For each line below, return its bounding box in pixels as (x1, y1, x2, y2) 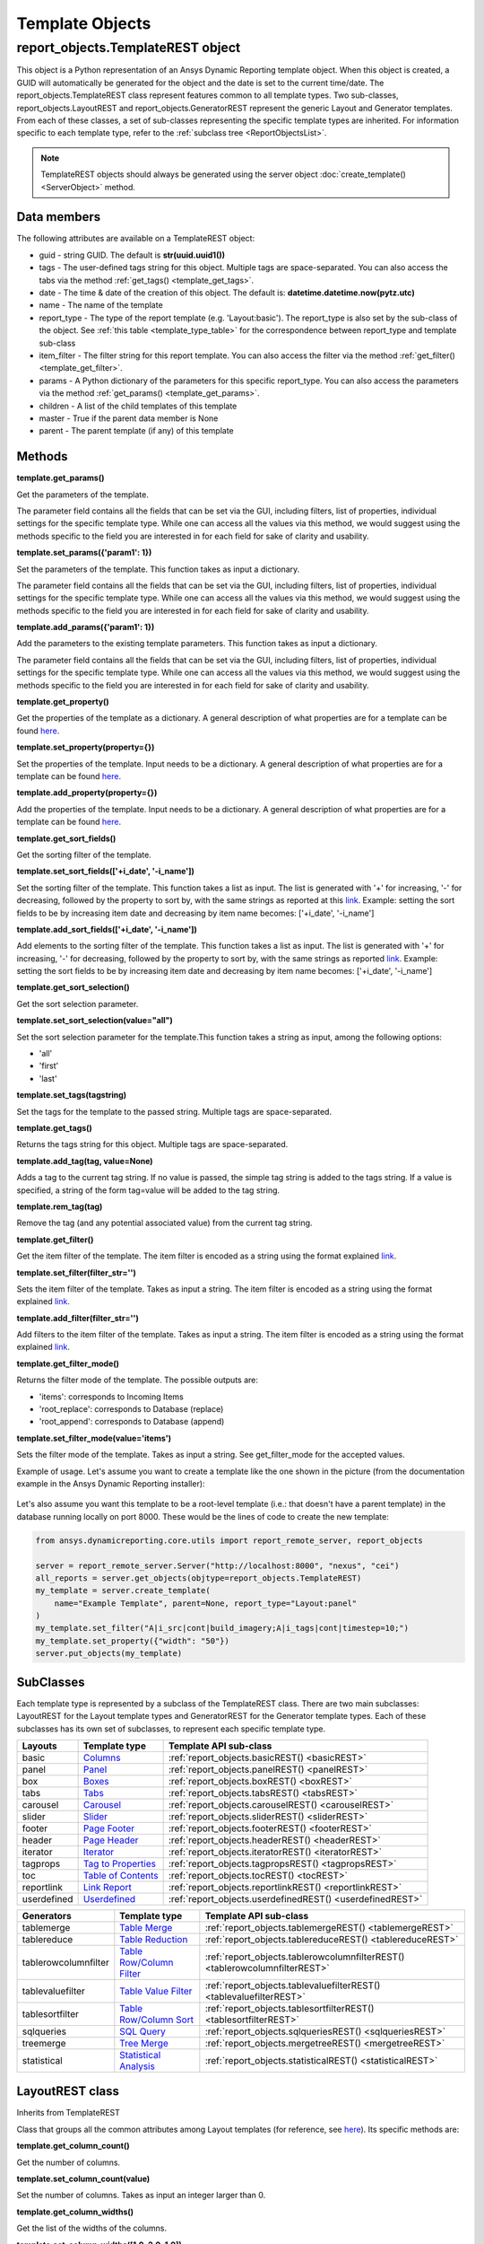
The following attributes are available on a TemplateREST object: (16, 233, 255, 244)
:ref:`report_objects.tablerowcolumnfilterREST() (204, 1950, 405, 1963)
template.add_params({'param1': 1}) (16, 622, 155, 633)
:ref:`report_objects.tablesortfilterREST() (204, 2002, 375, 2014)
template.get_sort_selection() (16, 982, 130, 993)
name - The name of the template (39, 300, 163, 311)
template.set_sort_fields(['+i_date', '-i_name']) (16, 866, 194, 877)
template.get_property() (16, 697, 109, 707)
